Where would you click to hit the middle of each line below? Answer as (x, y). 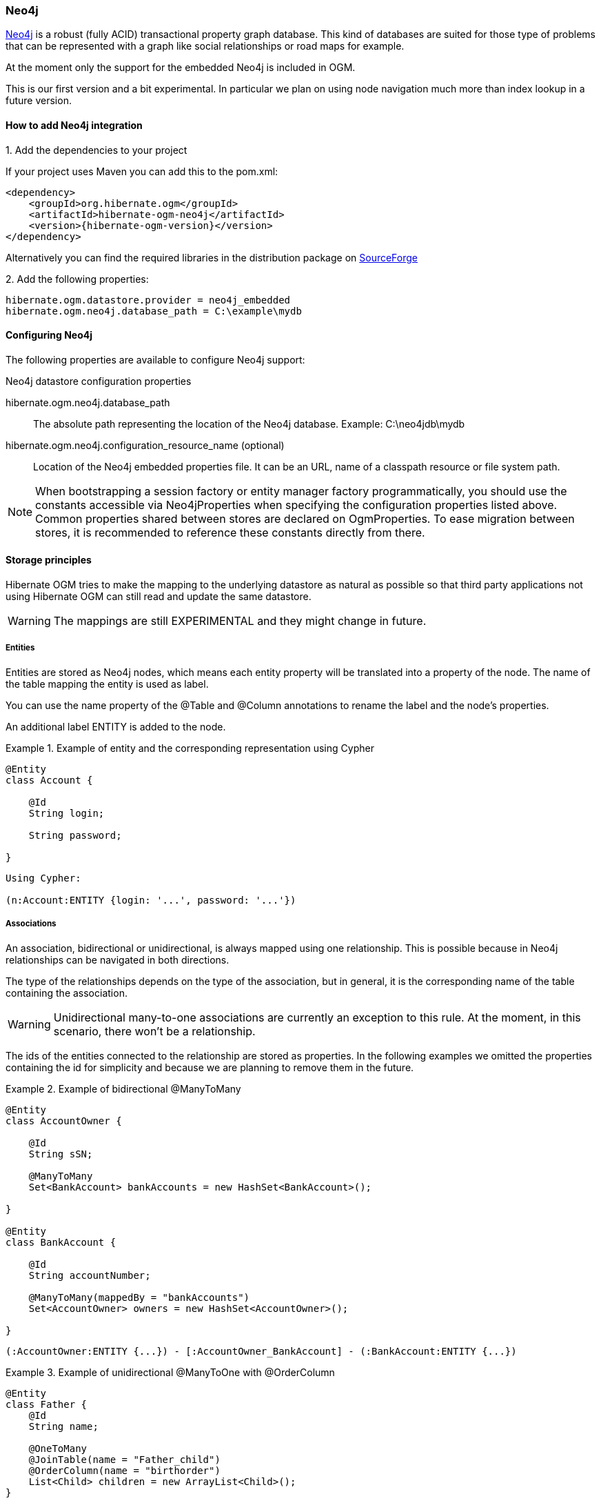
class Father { (47, 1404)
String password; (75, 835)
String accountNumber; (90, 1275)
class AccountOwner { (64, 1121)
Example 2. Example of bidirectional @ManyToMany (123, 1088)
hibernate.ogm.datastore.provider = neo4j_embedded (148, 300)
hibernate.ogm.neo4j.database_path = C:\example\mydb (154, 311)
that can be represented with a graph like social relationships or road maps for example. (205, 46)
